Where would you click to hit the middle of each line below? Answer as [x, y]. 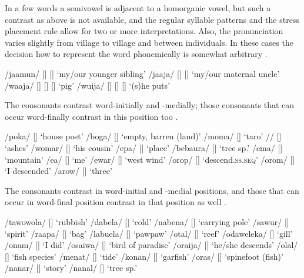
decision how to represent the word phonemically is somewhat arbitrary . [136, 54]
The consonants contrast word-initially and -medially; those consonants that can [150, 105]
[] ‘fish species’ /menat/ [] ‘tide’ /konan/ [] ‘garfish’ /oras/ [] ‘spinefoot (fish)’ [144, 256]
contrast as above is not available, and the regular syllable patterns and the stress [152, 19]
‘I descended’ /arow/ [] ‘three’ [59, 171]
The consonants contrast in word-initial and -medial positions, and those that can [152, 190]
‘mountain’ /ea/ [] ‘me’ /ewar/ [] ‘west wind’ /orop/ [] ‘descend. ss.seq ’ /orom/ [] [150, 159]
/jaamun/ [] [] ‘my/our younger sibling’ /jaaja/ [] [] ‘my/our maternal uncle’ [142, 73]
